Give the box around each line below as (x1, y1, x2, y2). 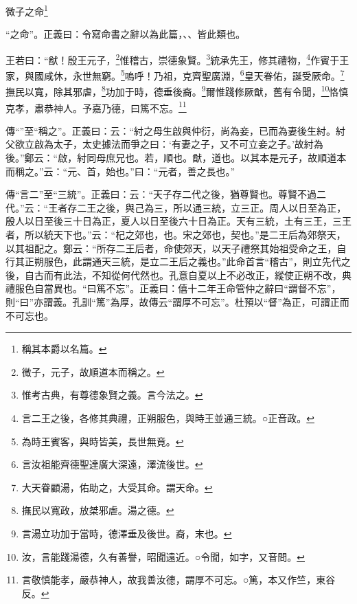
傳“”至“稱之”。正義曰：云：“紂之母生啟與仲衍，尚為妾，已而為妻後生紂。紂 (5, 123, 346, 137)
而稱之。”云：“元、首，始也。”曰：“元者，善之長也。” (5, 164, 235, 178)
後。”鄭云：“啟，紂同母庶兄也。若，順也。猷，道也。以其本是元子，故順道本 (5, 150, 347, 165)
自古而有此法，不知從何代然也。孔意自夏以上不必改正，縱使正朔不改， (24, 267, 342, 282)
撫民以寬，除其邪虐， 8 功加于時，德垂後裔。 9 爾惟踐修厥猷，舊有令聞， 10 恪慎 (5, 82, 349, 98)
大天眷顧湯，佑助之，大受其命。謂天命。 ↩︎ (21, 480, 213, 494)
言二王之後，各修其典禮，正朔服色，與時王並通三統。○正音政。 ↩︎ (21, 410, 314, 425)
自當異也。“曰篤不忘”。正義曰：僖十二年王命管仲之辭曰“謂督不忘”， (34, 281, 341, 295)
